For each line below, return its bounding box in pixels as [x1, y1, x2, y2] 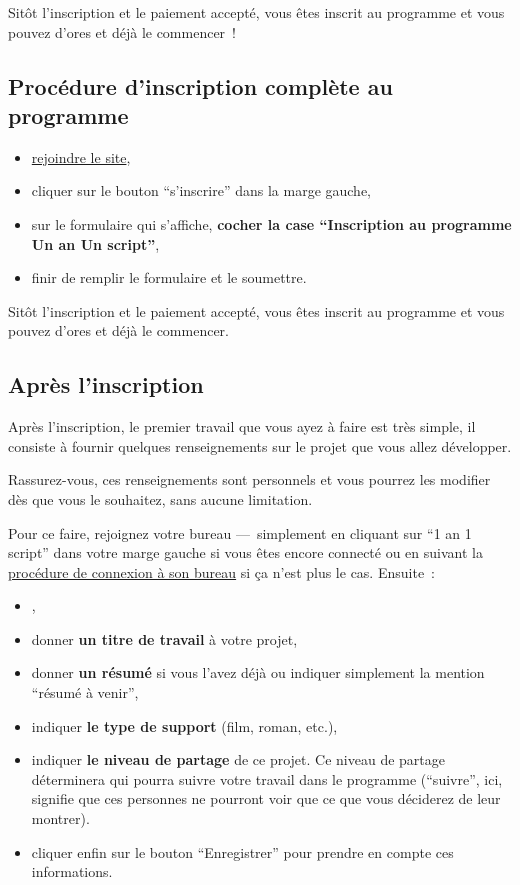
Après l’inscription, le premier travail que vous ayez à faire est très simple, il [8, 416, 476, 437]
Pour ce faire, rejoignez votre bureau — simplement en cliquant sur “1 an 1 [8, 522, 472, 543]
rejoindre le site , [31, 146, 131, 167]
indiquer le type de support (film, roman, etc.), [31, 715, 338, 736]
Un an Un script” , [31, 233, 160, 254]
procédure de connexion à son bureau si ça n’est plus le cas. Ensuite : [8, 561, 435, 582]
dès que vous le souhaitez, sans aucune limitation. [8, 488, 313, 509]
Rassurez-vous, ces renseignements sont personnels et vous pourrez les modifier [8, 469, 491, 490]
